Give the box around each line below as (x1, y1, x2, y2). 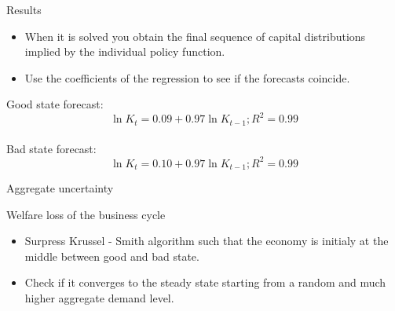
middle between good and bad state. (24, 247, 199, 264)
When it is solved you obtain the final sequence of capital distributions (24, 27, 366, 44)
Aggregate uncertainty (6, 180, 114, 196)
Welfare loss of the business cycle (6, 206, 166, 222)
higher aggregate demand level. (24, 290, 174, 306)
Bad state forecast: (6, 140, 97, 156)
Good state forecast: (6, 96, 104, 112)
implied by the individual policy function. (24, 43, 225, 60)
